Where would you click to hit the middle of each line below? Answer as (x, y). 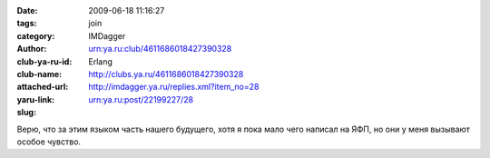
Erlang (101, 61)
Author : (32, 49)
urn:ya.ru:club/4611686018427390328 (160, 49)
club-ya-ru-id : (44, 61)
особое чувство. (49, 142)
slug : (26, 113)
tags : (27, 24)
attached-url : (43, 87)
